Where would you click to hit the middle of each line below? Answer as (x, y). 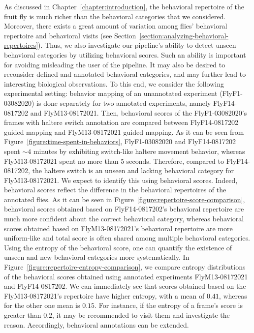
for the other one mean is (42, 305)
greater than (23, 315)
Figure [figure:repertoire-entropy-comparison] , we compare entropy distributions (125, 267)
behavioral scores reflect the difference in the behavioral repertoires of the (115, 190)
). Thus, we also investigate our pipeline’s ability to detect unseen (137, 45)
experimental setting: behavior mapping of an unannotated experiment (111, 93)
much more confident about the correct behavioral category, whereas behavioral (124, 219)
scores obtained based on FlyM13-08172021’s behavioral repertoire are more (118, 228)
